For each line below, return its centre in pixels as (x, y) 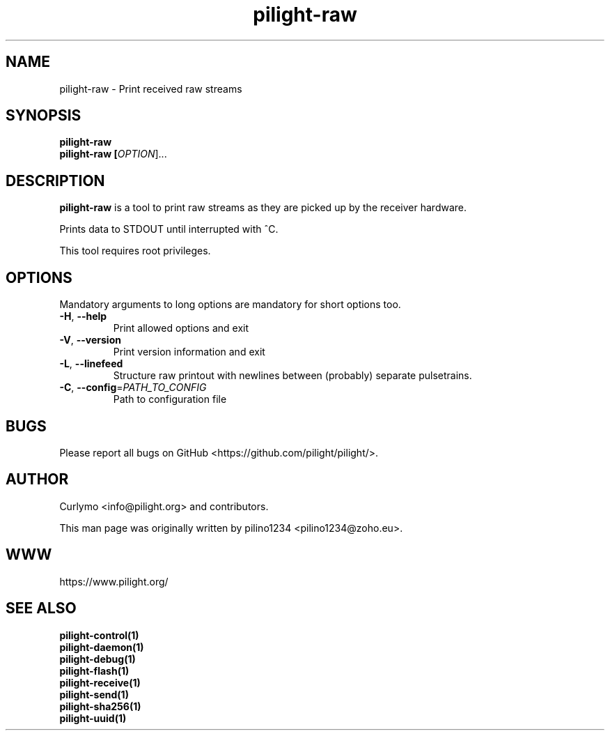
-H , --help (83, 316)
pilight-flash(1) (94, 670)
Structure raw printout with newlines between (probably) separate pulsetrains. (292, 376)
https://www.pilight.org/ (114, 581)
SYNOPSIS (44, 116)
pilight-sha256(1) (100, 706)
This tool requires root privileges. (135, 251)
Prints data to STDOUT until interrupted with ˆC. (169, 229)
